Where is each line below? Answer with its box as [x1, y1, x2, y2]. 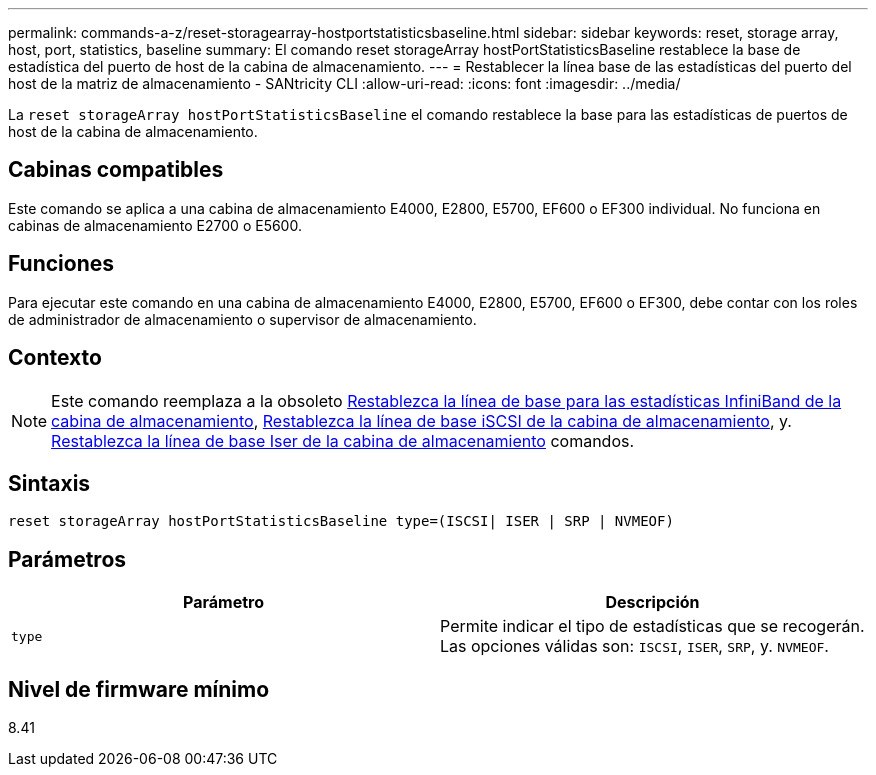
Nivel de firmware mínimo [8, 676, 270, 702]
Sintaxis [8, 470, 91, 496]
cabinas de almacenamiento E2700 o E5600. [8, 216, 302, 234]
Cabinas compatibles [8, 157, 224, 183]
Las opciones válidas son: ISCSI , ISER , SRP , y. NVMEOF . [440, 636, 829, 657]
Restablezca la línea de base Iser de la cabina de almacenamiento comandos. [51, 430, 635, 451]
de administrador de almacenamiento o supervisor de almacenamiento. [8, 310, 477, 328]
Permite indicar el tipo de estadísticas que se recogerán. [440, 616, 865, 637]
